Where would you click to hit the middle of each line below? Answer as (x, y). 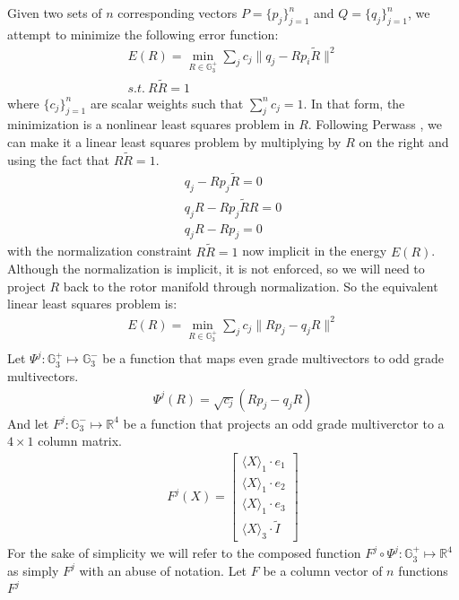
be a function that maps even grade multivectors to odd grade (273, 358)
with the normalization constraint (100, 251)
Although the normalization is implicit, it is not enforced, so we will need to (216, 269)
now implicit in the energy (315, 251)
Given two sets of (55, 13)
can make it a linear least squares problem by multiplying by (174, 142)
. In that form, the (354, 103)
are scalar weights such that (167, 103)
